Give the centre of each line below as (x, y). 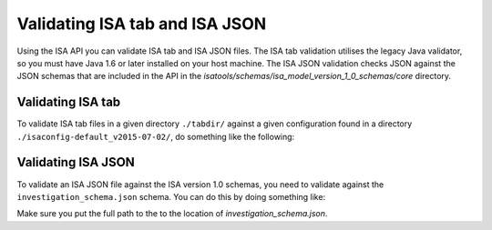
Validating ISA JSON (76, 162)
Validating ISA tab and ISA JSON (142, 24)
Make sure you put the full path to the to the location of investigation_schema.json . (172, 214)
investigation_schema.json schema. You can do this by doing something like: (171, 196)
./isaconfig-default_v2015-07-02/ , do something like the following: (156, 136)
